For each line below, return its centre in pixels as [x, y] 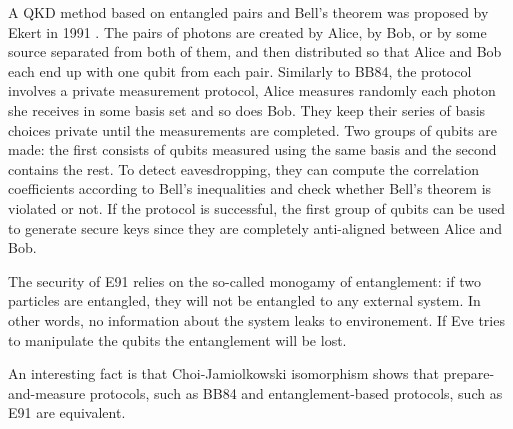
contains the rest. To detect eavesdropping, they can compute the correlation [243, 168]
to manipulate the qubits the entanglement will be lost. [177, 339]
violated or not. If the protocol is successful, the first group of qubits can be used [256, 207]
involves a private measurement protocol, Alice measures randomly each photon [252, 90]
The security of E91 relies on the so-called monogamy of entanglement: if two [244, 280]
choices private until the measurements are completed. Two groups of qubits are [252, 129]
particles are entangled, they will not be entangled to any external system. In [244, 300]
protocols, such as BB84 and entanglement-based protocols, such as [296, 392]
